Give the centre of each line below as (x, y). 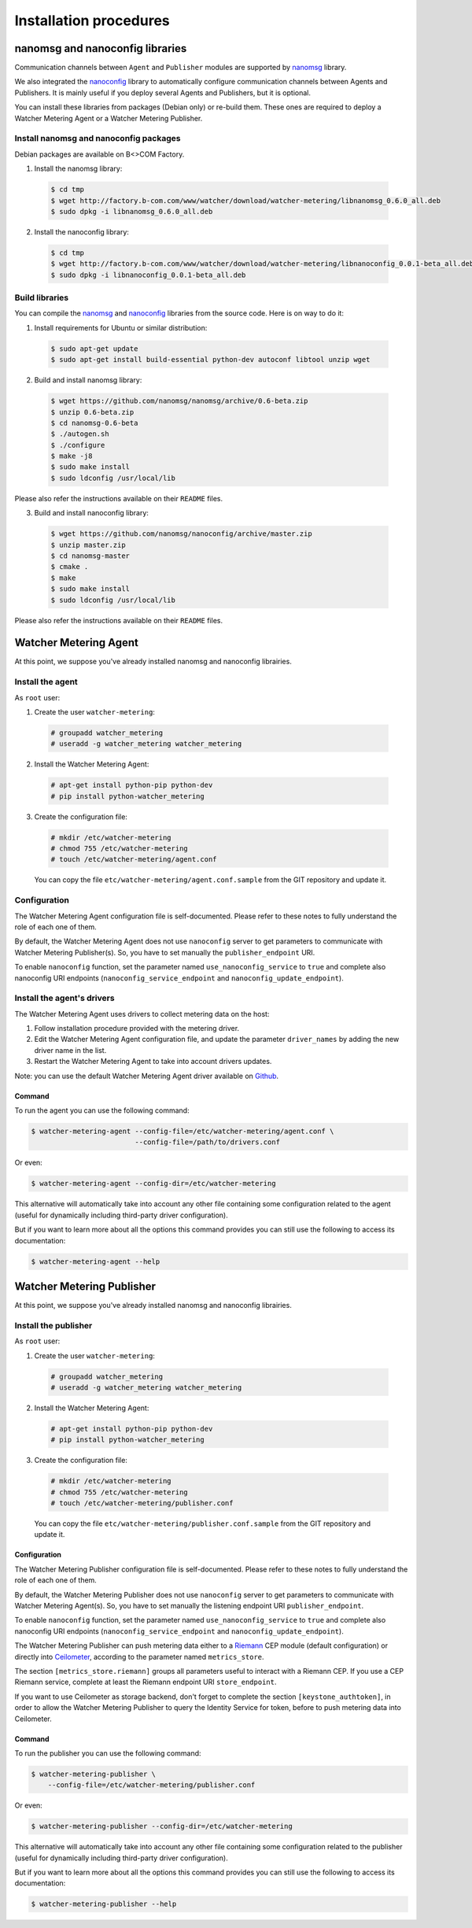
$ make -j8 (72, 456)
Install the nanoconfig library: (82, 231)
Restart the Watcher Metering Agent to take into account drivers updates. (153, 1062)
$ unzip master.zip (88, 545)
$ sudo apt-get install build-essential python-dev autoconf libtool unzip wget (210, 360)
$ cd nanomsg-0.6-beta (94, 423)
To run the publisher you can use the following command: (108, 1753)
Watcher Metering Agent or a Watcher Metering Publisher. (109, 118)
